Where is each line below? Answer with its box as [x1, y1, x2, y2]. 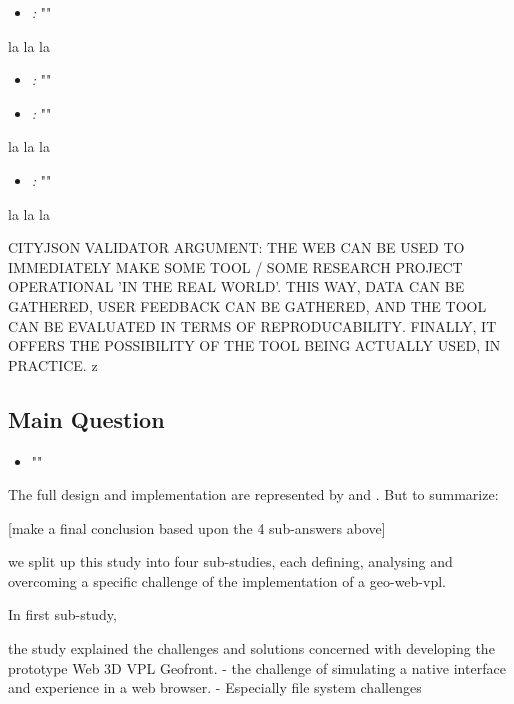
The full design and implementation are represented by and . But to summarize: [8, 484, 499, 505]
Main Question [8, 403, 165, 434]
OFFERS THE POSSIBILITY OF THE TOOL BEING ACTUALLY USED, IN [8, 335, 501, 356]
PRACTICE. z [8, 354, 98, 375]
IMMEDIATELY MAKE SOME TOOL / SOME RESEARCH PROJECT [8, 256, 463, 277]
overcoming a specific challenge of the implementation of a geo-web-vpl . [8, 570, 446, 591]
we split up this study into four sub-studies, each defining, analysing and [8, 551, 453, 572]
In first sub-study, [8, 604, 117, 625]
